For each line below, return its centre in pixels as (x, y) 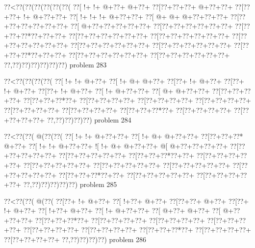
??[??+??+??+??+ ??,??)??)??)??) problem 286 (75, 239)
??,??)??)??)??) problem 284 (89, 119)
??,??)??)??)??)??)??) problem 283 (55, 64)
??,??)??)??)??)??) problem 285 (70, 184)
